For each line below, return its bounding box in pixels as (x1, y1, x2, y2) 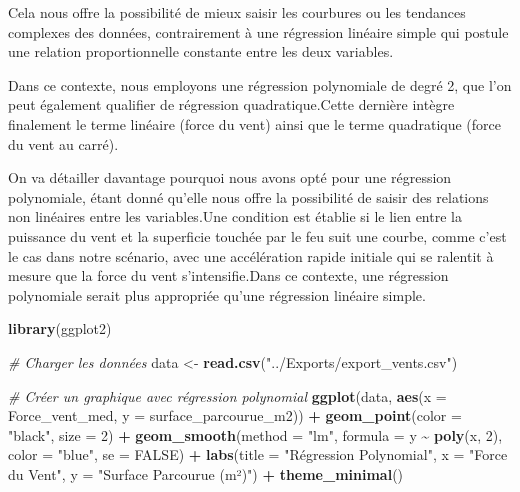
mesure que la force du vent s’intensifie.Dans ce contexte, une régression (8, 265, 449, 286)
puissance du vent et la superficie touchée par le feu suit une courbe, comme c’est (8, 225, 507, 246)
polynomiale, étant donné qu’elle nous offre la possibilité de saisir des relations (8, 186, 489, 207)
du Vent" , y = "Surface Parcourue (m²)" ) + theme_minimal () (8, 463, 404, 484)
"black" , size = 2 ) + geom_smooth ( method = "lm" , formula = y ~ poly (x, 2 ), (8, 424, 503, 445)
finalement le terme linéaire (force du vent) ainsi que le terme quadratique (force (8, 113, 502, 134)
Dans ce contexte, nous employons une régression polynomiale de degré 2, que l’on (8, 74, 512, 95)
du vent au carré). (8, 133, 119, 154)
